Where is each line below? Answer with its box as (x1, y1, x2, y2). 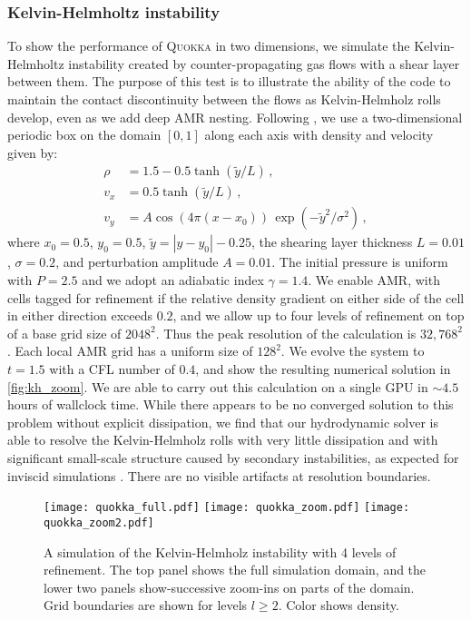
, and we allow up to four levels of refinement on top (172, 306, 465, 325)
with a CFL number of (49, 359, 175, 379)
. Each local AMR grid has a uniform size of (7, 341, 253, 360)
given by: (7, 143, 58, 162)
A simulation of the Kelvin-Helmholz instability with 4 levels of (44, 542, 397, 561)
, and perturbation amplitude (55, 252, 219, 271)
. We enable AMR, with (308, 271, 440, 290)
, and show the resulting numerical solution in (195, 359, 451, 379)
